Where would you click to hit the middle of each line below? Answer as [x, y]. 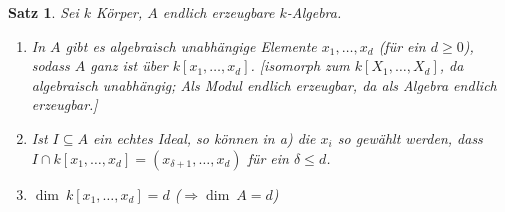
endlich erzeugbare [218, 12]
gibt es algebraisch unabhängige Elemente [191, 45]
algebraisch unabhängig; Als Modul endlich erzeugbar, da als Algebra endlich [264, 84]
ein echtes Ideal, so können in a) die [204, 137]
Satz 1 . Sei [43, 12]
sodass [50, 65]
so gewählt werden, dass [410, 137]
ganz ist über [129, 65]
